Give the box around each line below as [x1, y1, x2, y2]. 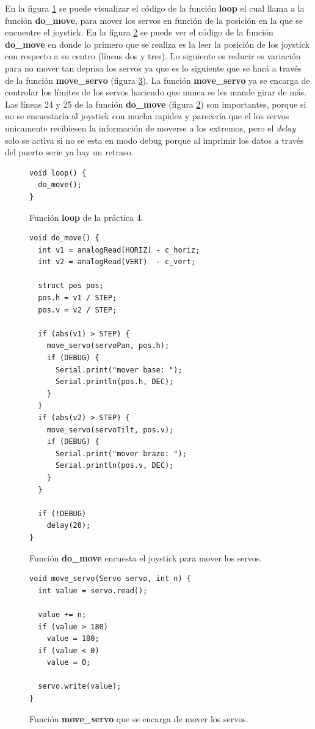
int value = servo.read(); [38, 586, 148, 595]
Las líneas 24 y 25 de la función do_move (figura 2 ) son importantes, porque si [5, 97, 306, 110]
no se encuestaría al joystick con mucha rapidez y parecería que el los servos [5, 109, 289, 122]
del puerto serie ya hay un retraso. [5, 146, 134, 158]
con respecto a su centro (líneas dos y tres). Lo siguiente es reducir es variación [5, 50, 301, 62]
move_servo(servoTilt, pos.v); [46, 425, 174, 434]
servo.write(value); [38, 682, 121, 691]
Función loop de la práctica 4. [29, 210, 143, 223]
